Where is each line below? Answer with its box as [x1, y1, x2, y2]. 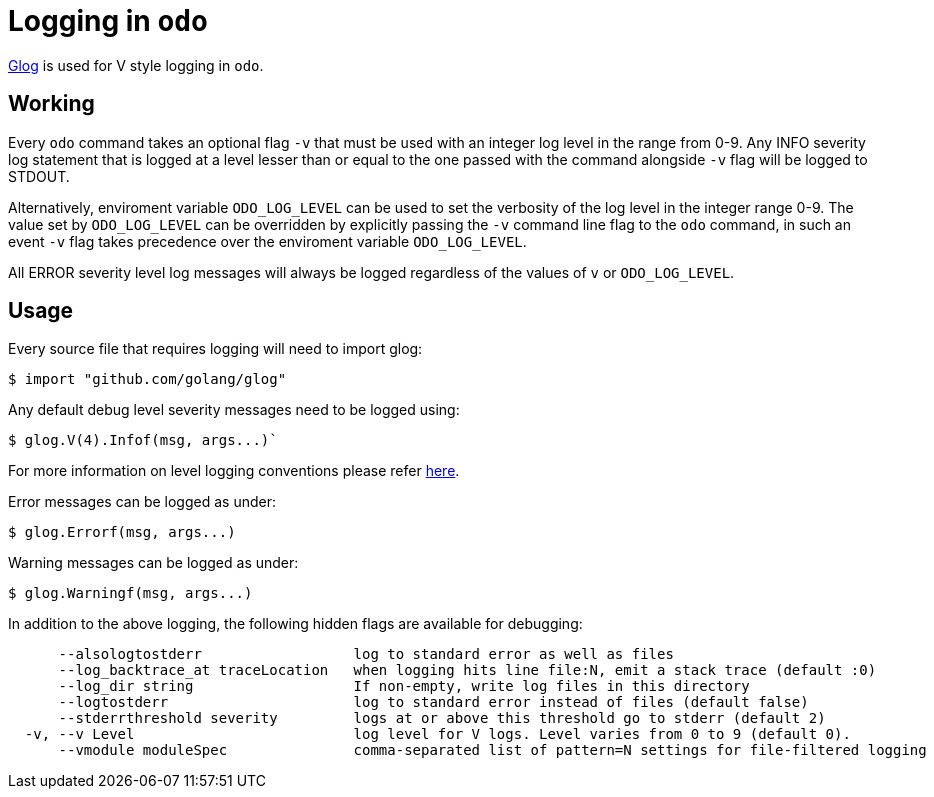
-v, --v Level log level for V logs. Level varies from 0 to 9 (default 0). [24, 726, 851, 743]
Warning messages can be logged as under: [8, 554, 299, 572]
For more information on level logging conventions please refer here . [8, 462, 460, 480]
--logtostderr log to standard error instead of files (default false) [58, 694, 809, 711]
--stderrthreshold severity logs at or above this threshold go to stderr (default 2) [58, 710, 826, 727]
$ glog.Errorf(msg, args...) [8, 524, 236, 541]
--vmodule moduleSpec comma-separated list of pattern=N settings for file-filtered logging [58, 742, 927, 759]
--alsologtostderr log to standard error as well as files [58, 646, 674, 663]
